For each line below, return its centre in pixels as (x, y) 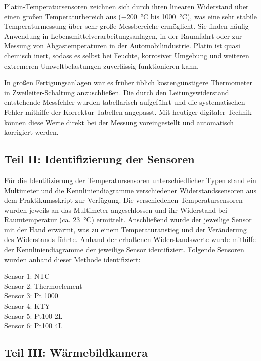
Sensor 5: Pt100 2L (33, 315)
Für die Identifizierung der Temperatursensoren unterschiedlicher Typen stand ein (130, 180)
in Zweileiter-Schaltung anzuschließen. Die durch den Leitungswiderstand (117, 92)
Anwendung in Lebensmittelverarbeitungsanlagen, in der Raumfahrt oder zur (123, 36)
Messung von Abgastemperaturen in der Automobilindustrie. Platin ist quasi (122, 46)
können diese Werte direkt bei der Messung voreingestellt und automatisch (119, 122)
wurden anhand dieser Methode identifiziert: (72, 259)
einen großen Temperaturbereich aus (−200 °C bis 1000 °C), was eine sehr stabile (130, 16)
